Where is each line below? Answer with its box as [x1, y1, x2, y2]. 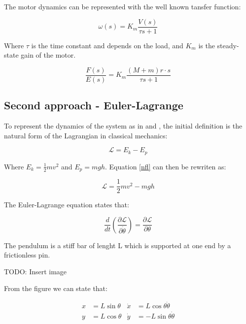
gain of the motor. [21, 50, 76, 60]
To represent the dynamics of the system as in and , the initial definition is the [4, 121, 243, 131]
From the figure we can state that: [4, 283, 107, 293]
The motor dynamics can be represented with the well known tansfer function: [4, 1, 241, 11]
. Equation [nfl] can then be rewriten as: [105, 161, 226, 171]
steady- [217, 40, 239, 50]
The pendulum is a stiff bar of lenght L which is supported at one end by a [4, 240, 231, 250]
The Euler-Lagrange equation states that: [4, 199, 129, 210]
